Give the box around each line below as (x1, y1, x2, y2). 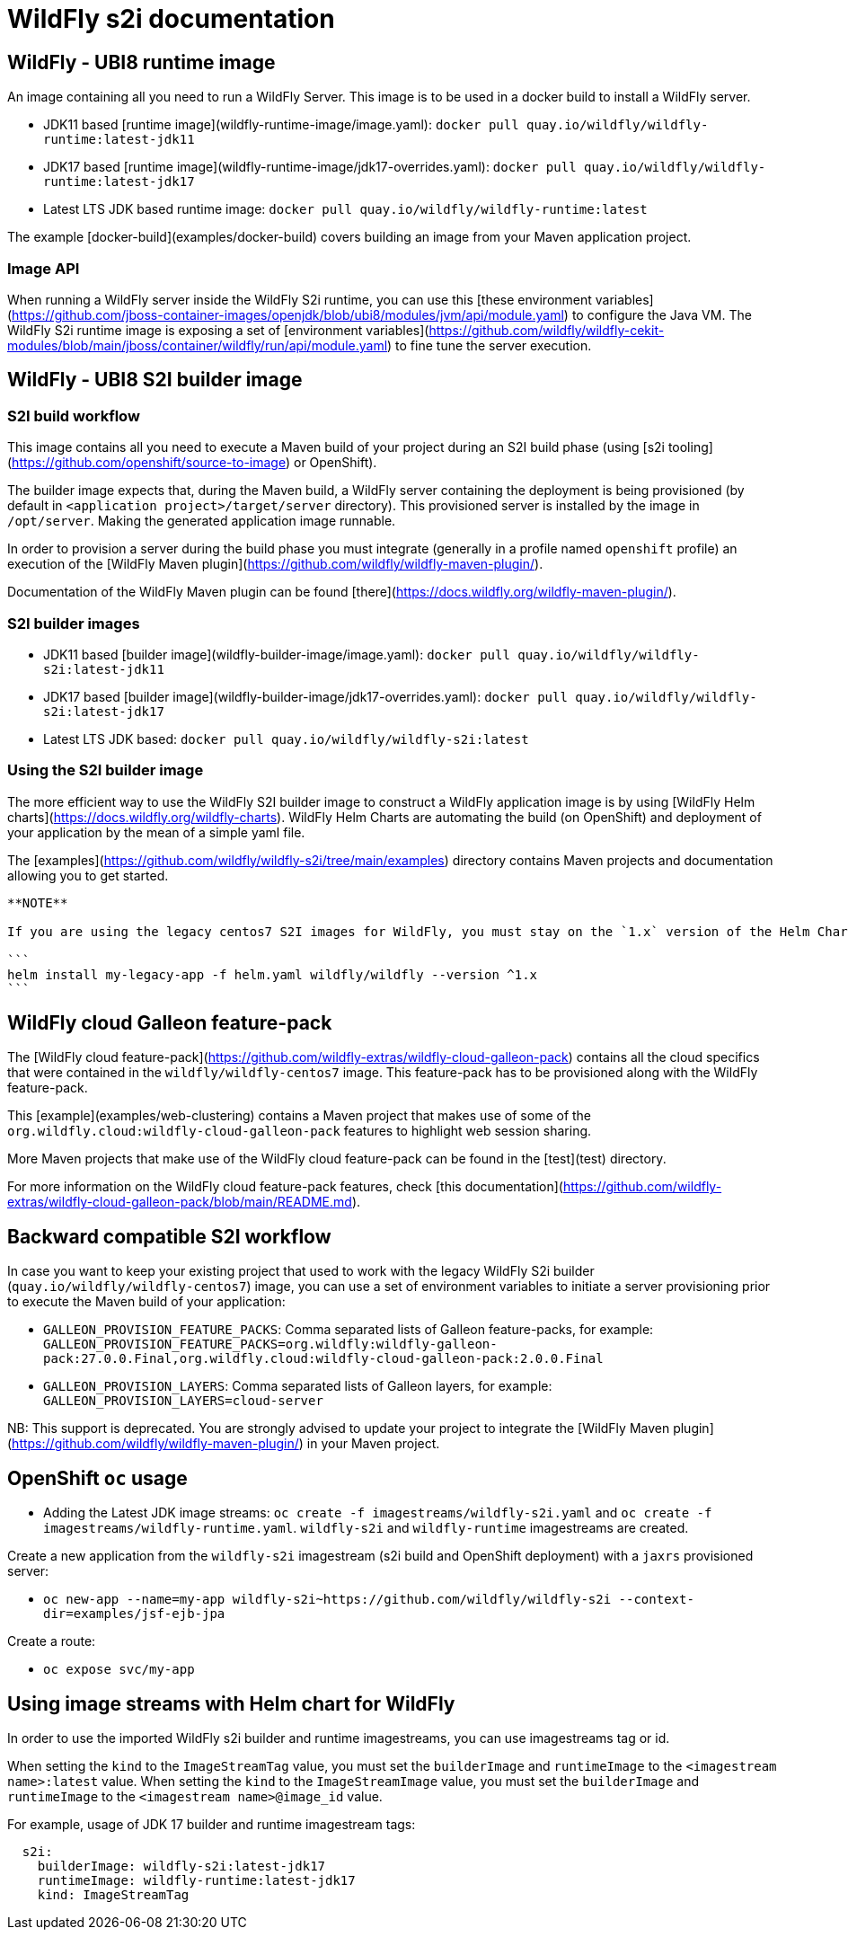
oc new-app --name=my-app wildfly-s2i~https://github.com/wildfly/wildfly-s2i (43, 1592, 612, 1607)
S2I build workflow (7, 406, 140, 425)
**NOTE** (7, 895, 68, 910)
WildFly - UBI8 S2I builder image (7, 368, 303, 392)
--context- (618, 1592, 694, 1607)
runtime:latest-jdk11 (43, 132, 195, 147)
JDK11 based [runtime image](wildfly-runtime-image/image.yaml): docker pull (43, 117, 519, 133)
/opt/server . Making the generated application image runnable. (7, 513, 396, 529)
